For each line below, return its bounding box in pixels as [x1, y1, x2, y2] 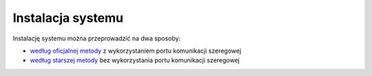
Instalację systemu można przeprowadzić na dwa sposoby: [12, 34, 181, 42]
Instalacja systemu [12, 10, 124, 25]
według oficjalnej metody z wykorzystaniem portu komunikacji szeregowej [30, 47, 242, 55]
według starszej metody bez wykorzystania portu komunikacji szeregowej [30, 56, 240, 64]
